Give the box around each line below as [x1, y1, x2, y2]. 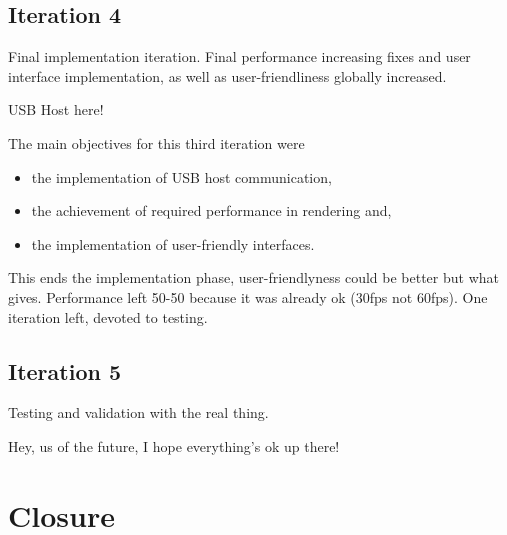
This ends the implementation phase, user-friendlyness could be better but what [8, 267, 499, 288]
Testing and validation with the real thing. [8, 402, 269, 423]
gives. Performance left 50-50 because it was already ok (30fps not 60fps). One [8, 286, 488, 307]
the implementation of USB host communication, [31, 166, 332, 187]
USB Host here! [8, 99, 104, 120]
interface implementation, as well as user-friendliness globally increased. [8, 65, 447, 86]
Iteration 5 [8, 355, 122, 386]
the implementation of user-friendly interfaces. [31, 233, 315, 254]
